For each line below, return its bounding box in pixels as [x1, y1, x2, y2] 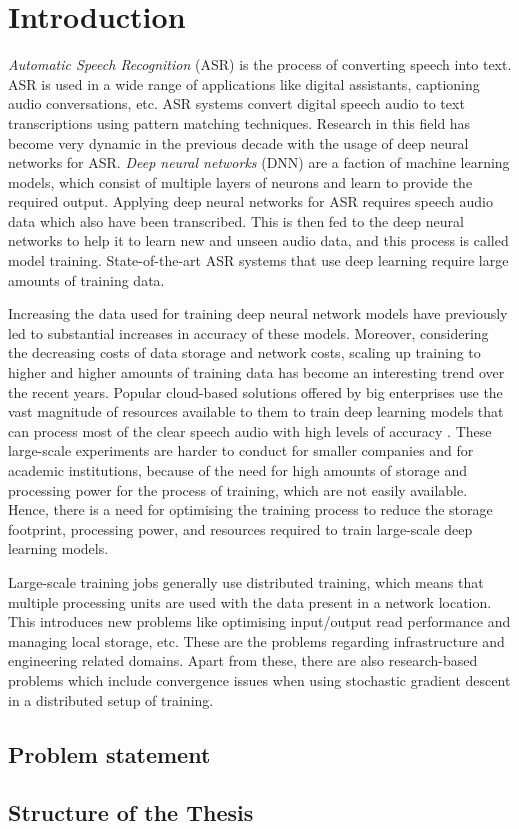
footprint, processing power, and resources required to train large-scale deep [8, 518, 473, 539]
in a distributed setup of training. [8, 689, 214, 710]
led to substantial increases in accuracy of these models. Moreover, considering [8, 322, 489, 343]
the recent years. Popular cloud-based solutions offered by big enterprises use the [8, 381, 503, 402]
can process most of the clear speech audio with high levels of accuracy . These [8, 420, 492, 441]
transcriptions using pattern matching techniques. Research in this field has [8, 112, 471, 133]
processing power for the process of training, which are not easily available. [8, 479, 468, 500]
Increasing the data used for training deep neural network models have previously [8, 303, 508, 324]
